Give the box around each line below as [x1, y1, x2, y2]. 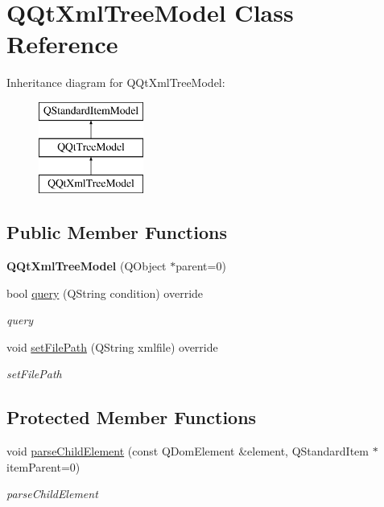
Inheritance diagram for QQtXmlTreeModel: [6, 74, 225, 91]
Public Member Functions [6, 220, 227, 245]
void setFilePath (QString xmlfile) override [6, 338, 218, 355]
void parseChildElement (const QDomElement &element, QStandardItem [6, 443, 369, 460]
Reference [6, 27, 118, 60]
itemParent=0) [6, 458, 81, 475]
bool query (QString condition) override [6, 284, 204, 301]
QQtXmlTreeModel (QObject [6, 258, 167, 274]
